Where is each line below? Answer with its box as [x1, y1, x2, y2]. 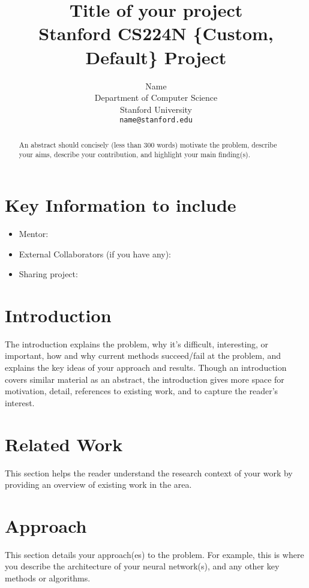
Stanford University [120, 103, 192, 115]
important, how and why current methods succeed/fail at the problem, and [5, 349, 281, 362]
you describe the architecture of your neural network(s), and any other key [5, 560, 280, 572]
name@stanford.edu [119, 116, 193, 125]
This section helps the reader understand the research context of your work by [5, 466, 293, 479]
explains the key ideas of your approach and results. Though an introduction [5, 361, 287, 374]
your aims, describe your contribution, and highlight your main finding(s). [19, 149, 251, 160]
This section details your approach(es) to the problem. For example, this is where [5, 548, 304, 560]
